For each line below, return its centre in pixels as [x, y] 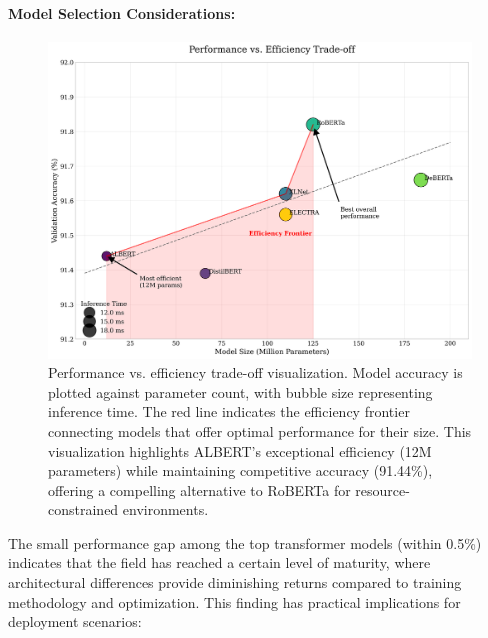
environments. [165, 509]
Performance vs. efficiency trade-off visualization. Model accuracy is [255, 372]
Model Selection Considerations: [122, 12]
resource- [382, 489]
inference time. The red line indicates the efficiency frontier [229, 411]
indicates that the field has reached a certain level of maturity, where [219, 562]
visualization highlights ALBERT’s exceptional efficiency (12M [240, 450]
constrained [83, 509]
